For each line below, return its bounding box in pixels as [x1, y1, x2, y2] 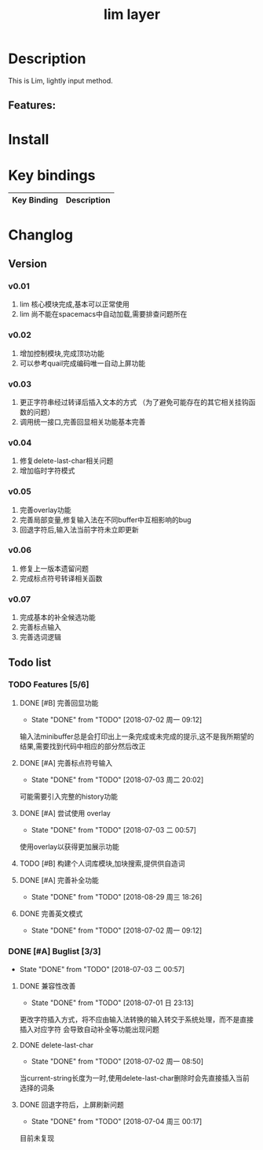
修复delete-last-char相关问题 [19, 456, 114, 466]
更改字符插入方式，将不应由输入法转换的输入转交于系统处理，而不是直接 [19, 1015, 254, 1025]
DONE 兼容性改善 [19, 981, 76, 991]
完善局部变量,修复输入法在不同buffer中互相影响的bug [19, 514, 192, 525]
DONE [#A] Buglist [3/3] [8, 945, 101, 956]
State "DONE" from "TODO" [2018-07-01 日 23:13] [31, 998, 194, 1007]
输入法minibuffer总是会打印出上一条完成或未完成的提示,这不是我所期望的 [19, 731, 254, 741]
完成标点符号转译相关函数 [19, 573, 103, 583]
